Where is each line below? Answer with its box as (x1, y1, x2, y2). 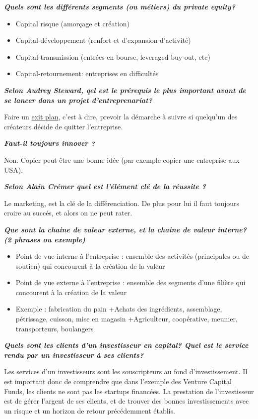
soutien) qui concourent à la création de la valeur (15, 260, 165, 271)
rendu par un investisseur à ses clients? (4, 349, 143, 360)
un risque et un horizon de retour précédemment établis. (4, 405, 175, 416)
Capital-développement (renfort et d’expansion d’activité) (15, 35, 191, 45)
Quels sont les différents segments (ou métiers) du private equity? (4, 1, 236, 11)
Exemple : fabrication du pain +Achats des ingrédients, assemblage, (15, 304, 222, 314)
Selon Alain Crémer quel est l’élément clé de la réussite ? (4, 181, 206, 192)
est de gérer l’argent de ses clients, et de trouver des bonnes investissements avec (4, 396, 249, 406)
